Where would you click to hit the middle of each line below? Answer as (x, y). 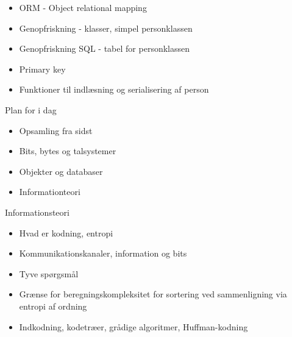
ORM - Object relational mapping (83, 7)
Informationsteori (37, 212)
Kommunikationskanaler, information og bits (103, 253)
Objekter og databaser (61, 171)
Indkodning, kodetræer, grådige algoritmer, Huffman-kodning (134, 326)
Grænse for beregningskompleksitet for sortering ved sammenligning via (153, 294)
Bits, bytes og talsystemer (68, 151)
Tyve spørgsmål (49, 273)
